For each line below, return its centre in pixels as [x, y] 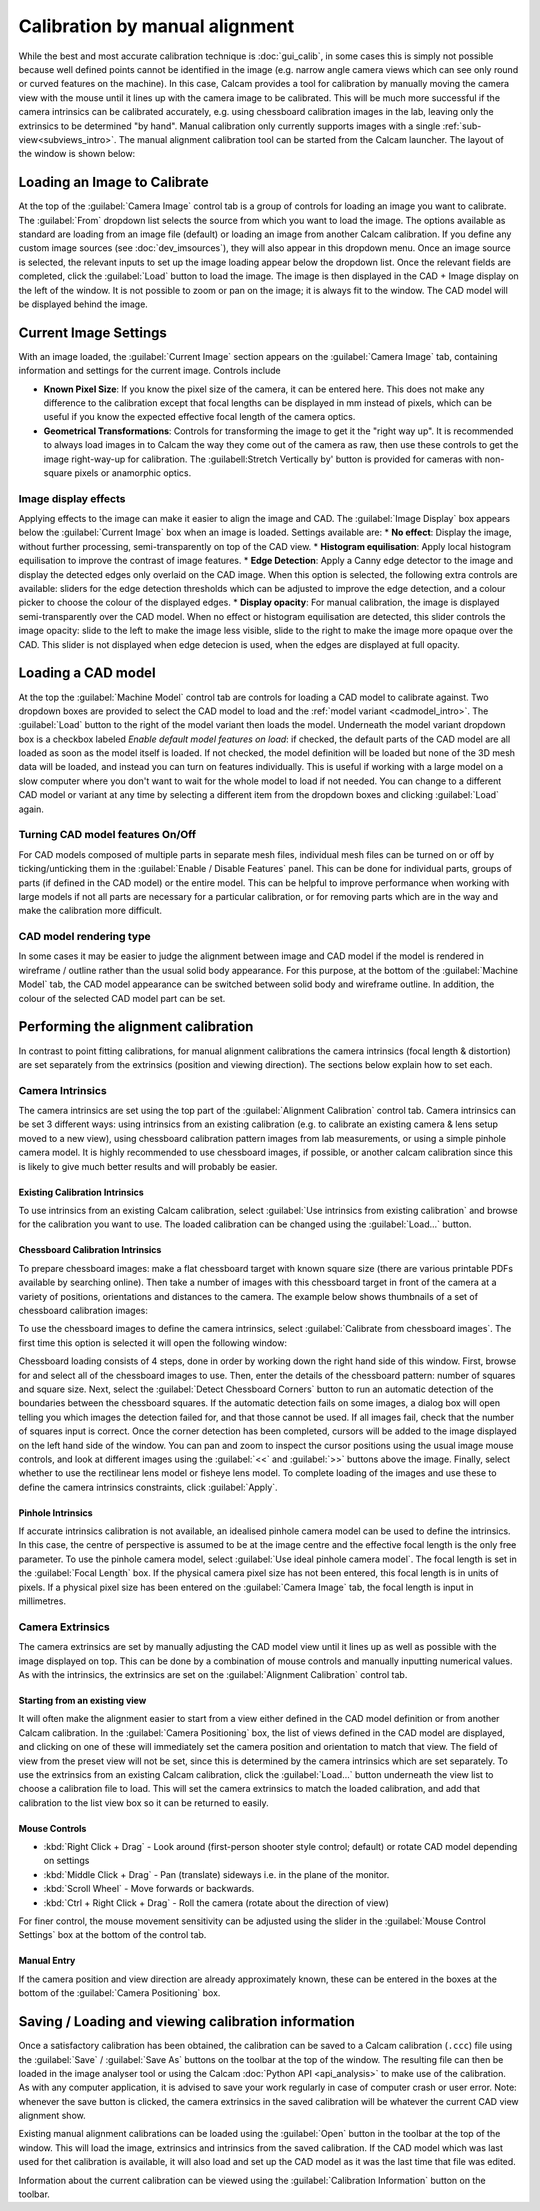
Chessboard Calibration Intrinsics [90, 1250]
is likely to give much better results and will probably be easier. [148, 1166]
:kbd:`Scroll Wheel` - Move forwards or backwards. [149, 1889]
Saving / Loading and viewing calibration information [186, 2021]
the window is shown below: [77, 154]
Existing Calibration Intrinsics [81, 1192]
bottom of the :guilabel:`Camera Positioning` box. [119, 1993]
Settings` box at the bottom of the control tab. [112, 1935]
